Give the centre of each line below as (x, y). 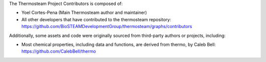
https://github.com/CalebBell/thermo (59, 51)
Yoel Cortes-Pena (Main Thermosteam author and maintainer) (84, 13)
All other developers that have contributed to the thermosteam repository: (96, 19)
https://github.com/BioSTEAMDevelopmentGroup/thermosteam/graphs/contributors (107, 27)
